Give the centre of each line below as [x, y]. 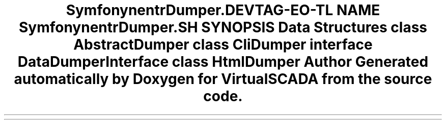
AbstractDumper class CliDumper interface [223, 45]
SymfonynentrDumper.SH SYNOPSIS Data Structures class [223, 27]
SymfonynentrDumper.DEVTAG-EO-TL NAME [223, 10]
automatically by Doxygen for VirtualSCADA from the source [223, 79]
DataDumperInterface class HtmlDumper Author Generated [223, 62]
